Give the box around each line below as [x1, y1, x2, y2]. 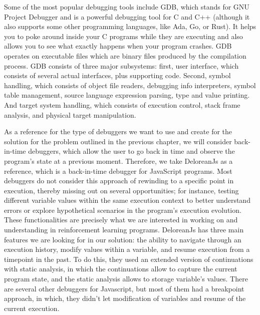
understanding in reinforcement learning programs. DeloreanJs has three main [4, 224, 244, 235]
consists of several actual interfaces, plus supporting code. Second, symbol [4, 70, 231, 81]
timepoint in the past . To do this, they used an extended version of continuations [4, 253, 253, 264]
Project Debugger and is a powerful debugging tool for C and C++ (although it [4, 11, 250, 22]
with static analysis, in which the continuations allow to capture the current [4, 263, 237, 274]
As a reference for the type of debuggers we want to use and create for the [4, 126, 232, 137]
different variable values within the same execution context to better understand [4, 195, 250, 205]
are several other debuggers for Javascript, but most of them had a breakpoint [4, 283, 244, 293]
